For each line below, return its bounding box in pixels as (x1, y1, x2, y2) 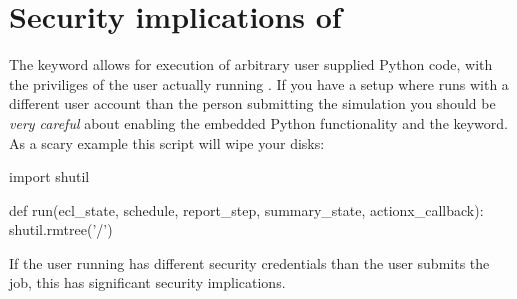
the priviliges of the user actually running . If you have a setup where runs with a (9, 73, 509, 94)
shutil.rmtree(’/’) (9, 219, 113, 240)
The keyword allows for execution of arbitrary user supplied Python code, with (9, 54, 493, 75)
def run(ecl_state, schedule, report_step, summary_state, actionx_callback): (9, 199, 484, 220)
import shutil (9, 166, 90, 187)
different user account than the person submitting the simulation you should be (9, 93, 496, 114)
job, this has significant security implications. (9, 272, 286, 293)
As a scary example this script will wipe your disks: (9, 132, 325, 153)
